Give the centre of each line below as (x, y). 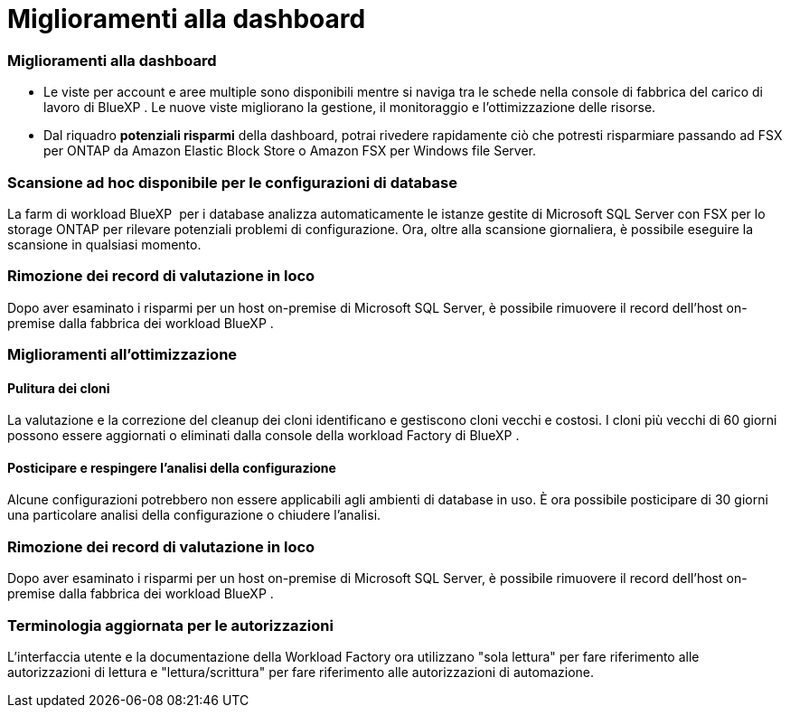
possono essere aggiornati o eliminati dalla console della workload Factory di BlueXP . (263, 436)
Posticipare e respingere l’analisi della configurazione (172, 467)
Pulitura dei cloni (59, 388)
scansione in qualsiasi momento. (104, 244)
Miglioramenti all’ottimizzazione (122, 354)
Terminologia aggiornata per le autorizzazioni (170, 625)
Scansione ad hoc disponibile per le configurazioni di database (232, 182)
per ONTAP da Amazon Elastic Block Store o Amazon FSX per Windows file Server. (290, 151)
